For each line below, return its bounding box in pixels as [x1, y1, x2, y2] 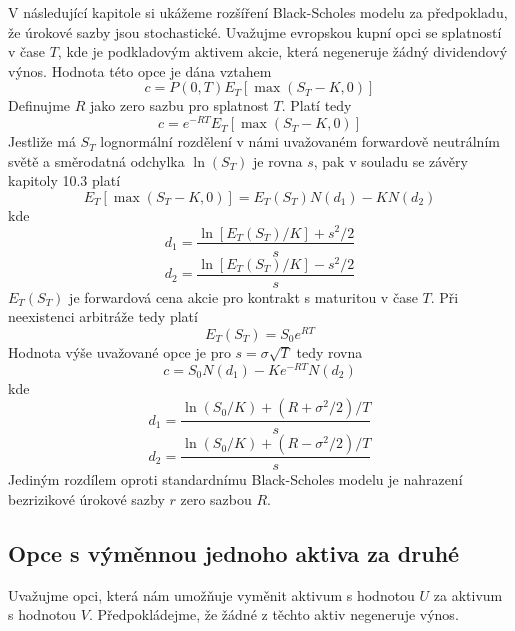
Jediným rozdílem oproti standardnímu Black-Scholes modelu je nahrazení [8, 469, 463, 490]
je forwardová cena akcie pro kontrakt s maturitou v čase [69, 286, 418, 307]
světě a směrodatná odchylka [8, 150, 185, 171]
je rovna [253, 150, 303, 171]
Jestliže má [8, 131, 76, 152]
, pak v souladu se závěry [313, 150, 468, 171]
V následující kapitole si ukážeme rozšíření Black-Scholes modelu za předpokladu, [8, 2, 508, 22]
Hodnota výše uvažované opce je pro [8, 341, 231, 362]
